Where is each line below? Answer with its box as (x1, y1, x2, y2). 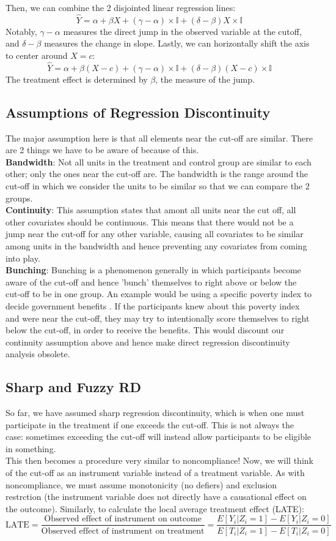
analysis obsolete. (5, 347, 70, 360)
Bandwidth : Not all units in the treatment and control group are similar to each (5, 155, 312, 168)
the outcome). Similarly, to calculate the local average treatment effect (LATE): (5, 502, 304, 515)
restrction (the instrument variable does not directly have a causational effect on (5, 490, 307, 503)
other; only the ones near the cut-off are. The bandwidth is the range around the (5, 167, 309, 180)
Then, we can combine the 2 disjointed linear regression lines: (5, 1, 236, 13)
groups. (5, 191, 33, 204)
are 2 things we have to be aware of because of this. (5, 143, 199, 156)
